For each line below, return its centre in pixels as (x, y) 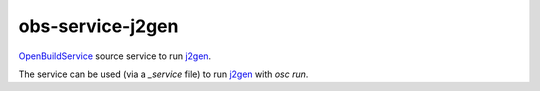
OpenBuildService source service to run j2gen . (115, 56)
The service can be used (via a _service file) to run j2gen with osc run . (163, 74)
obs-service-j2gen (98, 26)
